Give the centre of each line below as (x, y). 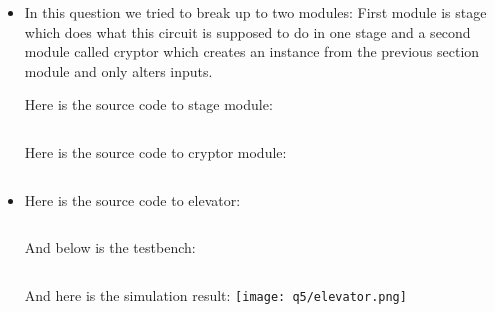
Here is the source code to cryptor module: (155, 151)
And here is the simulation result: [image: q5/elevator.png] (215, 294)
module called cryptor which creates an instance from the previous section (252, 51)
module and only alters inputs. (118, 70)
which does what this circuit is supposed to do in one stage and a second (247, 31)
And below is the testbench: (110, 247)
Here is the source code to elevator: (132, 199)
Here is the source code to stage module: (148, 104)
